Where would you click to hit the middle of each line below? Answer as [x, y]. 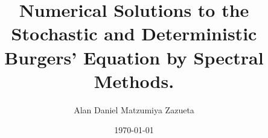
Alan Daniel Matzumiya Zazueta [134, 109]
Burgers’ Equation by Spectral [134, 57]
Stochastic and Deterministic [134, 33]
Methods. [134, 80]
